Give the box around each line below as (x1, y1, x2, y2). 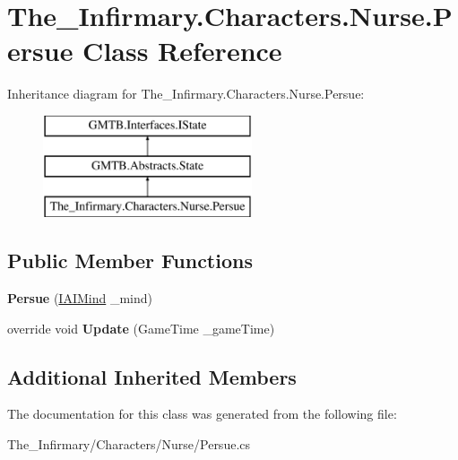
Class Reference (82, 32, 282, 69)
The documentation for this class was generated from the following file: (7, 404, 397, 423)
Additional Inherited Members (7, 362, 297, 390)
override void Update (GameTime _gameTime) (7, 318, 275, 337)
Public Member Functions (7, 247, 253, 274)
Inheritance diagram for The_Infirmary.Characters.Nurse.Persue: (7, 84, 365, 103)
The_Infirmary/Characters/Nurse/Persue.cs (7, 435, 251, 454)
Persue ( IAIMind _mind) (7, 289, 152, 308)
